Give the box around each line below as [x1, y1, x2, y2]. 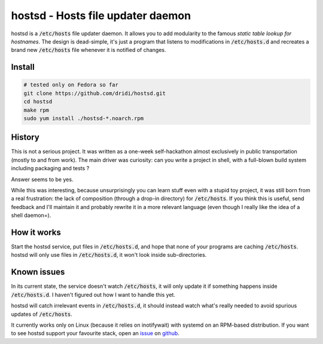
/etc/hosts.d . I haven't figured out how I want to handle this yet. [11, 291, 176, 298]
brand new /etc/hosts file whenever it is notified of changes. [11, 47, 166, 54]
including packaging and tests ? [11, 165, 90, 172]
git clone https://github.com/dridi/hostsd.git [23, 90, 166, 97]
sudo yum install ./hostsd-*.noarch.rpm [23, 115, 144, 122]
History [11, 132, 40, 143]
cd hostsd [23, 99, 53, 105]
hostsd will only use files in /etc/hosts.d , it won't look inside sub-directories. [11, 251, 207, 259]
